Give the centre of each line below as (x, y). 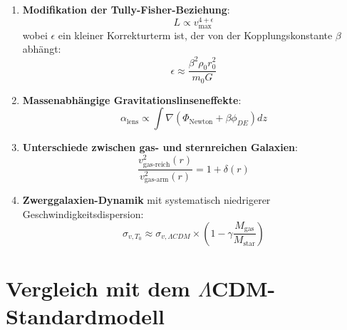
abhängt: (42, 49)
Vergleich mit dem (98, 288)
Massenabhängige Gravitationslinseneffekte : (132, 99)
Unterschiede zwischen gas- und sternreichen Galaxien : (160, 147)
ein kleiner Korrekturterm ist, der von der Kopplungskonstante (195, 35)
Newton (201, 122)
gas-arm (156, 180)
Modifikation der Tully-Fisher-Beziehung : (126, 9)
